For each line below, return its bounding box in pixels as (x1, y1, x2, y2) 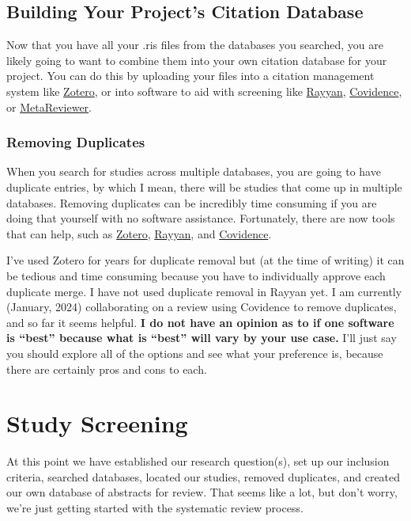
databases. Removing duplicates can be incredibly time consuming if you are (6, 194, 377, 211)
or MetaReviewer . (6, 98, 92, 115)
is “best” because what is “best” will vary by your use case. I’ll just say (6, 329, 397, 346)
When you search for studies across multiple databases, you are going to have (6, 163, 381, 180)
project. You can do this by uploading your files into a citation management (6, 67, 375, 84)
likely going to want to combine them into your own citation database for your (6, 51, 387, 68)
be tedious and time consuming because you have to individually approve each (6, 267, 386, 283)
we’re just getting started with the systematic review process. (6, 500, 304, 516)
